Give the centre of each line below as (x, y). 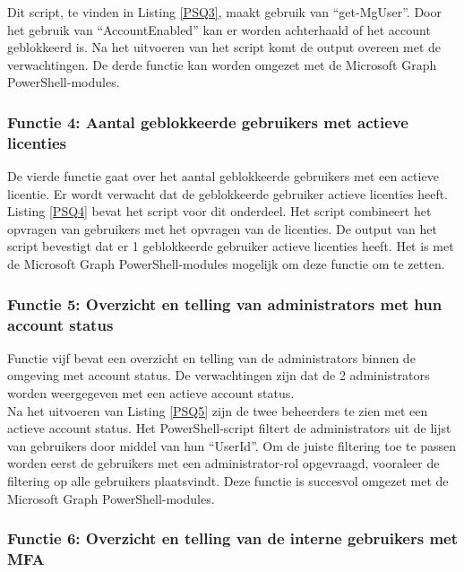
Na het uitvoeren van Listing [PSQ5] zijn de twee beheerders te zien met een (218, 410)
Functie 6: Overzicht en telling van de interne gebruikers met (232, 538)
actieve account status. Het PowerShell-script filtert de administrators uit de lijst (229, 428)
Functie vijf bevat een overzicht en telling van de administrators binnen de (211, 357)
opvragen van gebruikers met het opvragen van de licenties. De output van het (222, 228)
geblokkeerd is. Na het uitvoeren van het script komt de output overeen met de (224, 47)
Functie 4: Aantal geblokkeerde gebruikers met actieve (208, 121)
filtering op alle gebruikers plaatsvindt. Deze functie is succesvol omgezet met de (228, 480)
